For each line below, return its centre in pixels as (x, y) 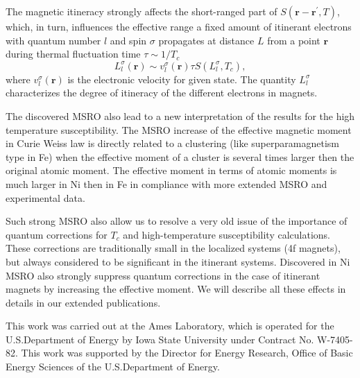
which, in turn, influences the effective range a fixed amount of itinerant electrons (179, 26)
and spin (128, 40)
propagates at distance (206, 40)
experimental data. (45, 197)
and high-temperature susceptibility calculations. (226, 234)
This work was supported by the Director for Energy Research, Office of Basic (187, 353)
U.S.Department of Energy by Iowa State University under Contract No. (160, 339)
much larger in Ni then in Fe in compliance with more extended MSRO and (166, 183)
